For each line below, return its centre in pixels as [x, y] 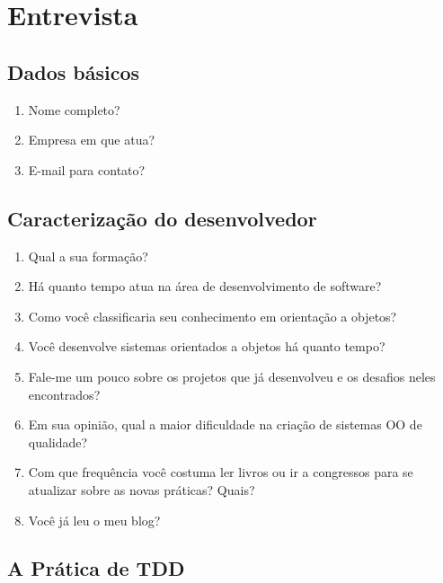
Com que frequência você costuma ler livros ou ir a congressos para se [221, 472]
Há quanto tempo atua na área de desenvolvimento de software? [205, 286]
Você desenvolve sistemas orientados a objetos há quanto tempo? [207, 346]
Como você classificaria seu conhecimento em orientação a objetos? [213, 316]
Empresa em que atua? [92, 140]
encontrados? [64, 394]
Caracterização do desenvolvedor [162, 218]
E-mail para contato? [87, 169]
